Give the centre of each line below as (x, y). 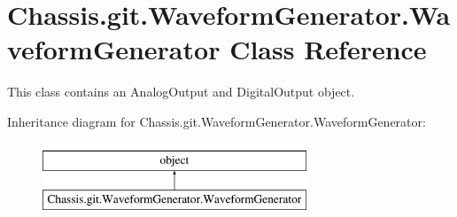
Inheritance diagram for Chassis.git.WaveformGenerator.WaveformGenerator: (217, 121)
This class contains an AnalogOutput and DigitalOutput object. (181, 92)
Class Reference (328, 49)
